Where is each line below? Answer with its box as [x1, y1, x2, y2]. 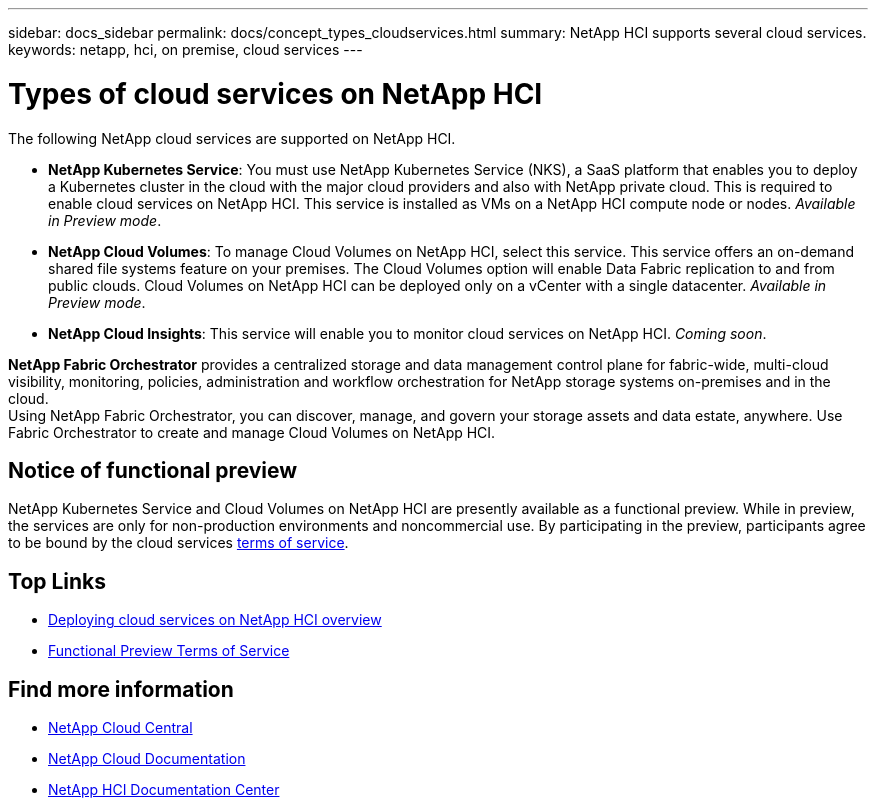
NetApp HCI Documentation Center [48, 781, 280, 799]
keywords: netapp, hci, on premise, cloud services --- [8, 41, 363, 58]
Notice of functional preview [8, 457, 298, 483]
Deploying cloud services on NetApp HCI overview [48, 611, 382, 629]
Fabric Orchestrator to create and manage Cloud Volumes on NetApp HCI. [8, 423, 496, 441]
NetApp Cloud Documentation [48, 750, 246, 768]
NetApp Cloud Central [48, 719, 193, 737]
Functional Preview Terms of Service [48, 642, 290, 660]
